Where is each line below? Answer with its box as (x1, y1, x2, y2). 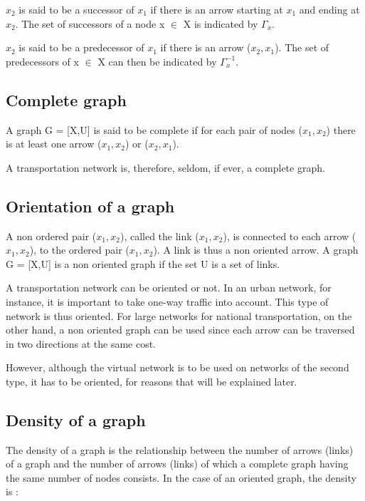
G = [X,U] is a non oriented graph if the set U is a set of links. (6, 256, 280, 271)
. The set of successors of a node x (15, 16, 165, 31)
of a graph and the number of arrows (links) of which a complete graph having (6, 456, 349, 471)
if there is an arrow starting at (150, 2, 283, 16)
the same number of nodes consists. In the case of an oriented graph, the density (6, 470, 356, 485)
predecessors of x (6, 53, 79, 68)
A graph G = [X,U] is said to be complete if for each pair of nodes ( (6, 122, 302, 137)
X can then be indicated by (97, 53, 217, 68)
